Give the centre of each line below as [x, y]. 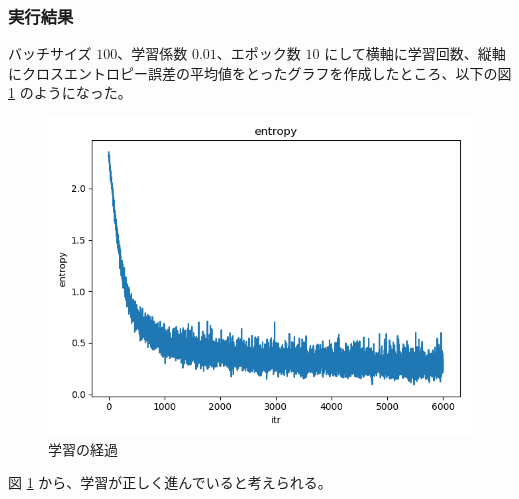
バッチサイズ [50, 53]
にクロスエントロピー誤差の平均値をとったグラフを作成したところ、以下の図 [260, 72]
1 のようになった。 [70, 92]
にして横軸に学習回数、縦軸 [415, 53]
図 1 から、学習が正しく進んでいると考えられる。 [170, 482]
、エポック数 [258, 53]
